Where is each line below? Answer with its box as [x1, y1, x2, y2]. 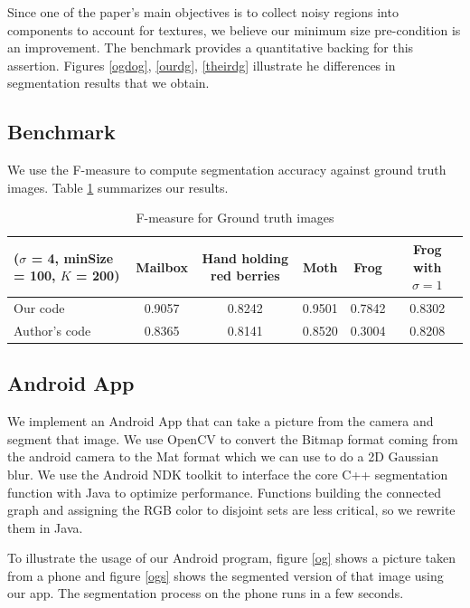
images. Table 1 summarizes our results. [7, 177, 229, 196]
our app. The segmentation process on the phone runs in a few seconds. [7, 584, 404, 603]
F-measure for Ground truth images [136, 208, 334, 227]
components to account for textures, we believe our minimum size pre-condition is [7, 20, 461, 39]
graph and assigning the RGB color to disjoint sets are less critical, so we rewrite [7, 500, 456, 519]
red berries [211, 266, 280, 285]
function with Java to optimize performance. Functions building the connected [7, 482, 442, 501]
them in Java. [7, 518, 83, 537]
